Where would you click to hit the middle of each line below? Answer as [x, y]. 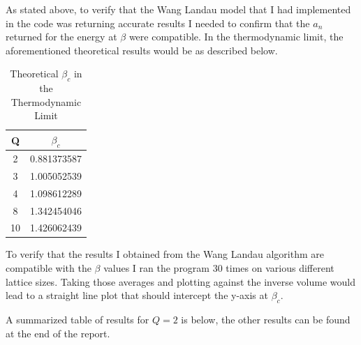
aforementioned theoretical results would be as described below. [142, 50]
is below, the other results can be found [266, 320]
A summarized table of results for [78, 320]
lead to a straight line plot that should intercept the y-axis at [137, 295]
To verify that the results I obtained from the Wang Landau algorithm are [165, 254]
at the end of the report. [58, 333]
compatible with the [49, 268]
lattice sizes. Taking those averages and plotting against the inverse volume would [181, 281]
